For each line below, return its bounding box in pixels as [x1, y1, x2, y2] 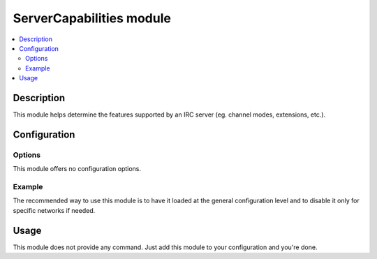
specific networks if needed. [13, 206, 96, 214]
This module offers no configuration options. [13, 165, 142, 173]
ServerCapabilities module [13, 10, 171, 26]
